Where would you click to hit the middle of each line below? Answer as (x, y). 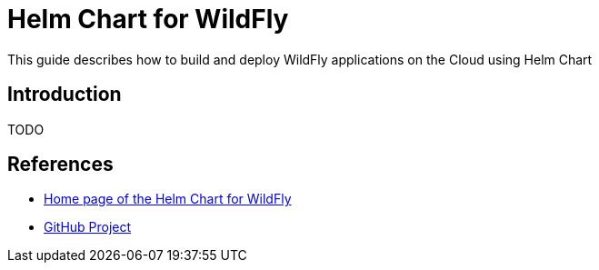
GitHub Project (88, 227)
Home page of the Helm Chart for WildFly (168, 199)
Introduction (65, 95)
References (60, 165)
